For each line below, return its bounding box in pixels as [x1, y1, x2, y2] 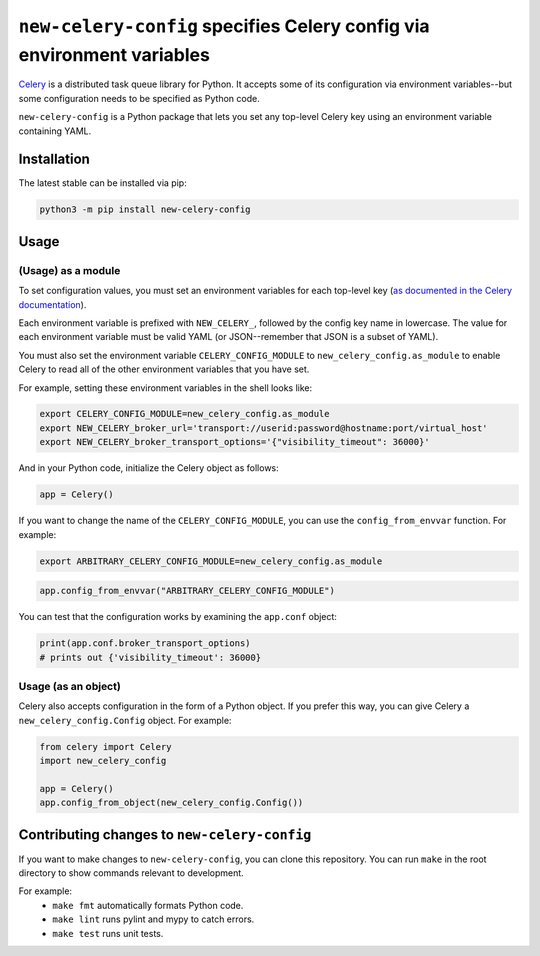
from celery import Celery [39, 741, 172, 752]
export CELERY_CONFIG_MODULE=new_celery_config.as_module [39, 408, 330, 420]
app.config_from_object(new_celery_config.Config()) [39, 797, 304, 809]
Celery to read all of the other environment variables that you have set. [18, 363, 310, 375]
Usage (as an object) [18, 679, 122, 693]
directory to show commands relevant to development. [18, 867, 244, 879]
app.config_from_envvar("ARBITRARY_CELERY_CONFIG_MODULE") [39, 585, 335, 597]
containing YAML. [18, 125, 92, 137]
